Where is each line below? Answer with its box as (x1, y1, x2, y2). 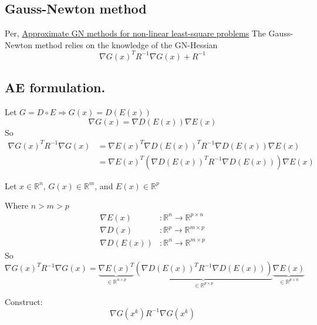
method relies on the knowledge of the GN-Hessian (35, 38, 218, 51)
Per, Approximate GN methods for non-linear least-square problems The (5, 27, 266, 39)
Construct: (5, 296, 43, 308)
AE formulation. (5, 78, 106, 96)
